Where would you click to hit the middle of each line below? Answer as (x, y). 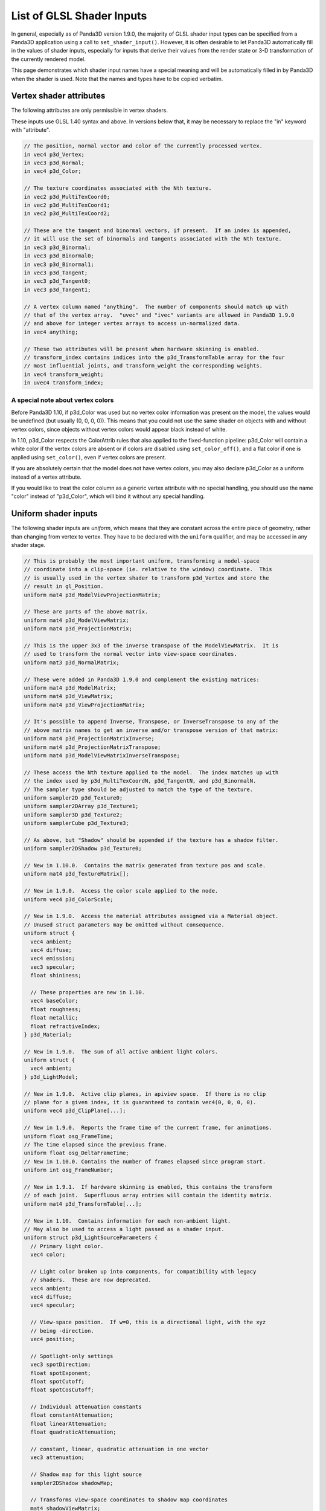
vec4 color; (48, 1255)
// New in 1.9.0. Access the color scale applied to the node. (121, 891)
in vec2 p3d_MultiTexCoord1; (67, 205)
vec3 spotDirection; (61, 1365)
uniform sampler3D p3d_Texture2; (73, 815)
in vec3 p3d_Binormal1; (59, 264)
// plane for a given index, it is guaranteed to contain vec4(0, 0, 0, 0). (140, 1102)
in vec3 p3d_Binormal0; (59, 256)
